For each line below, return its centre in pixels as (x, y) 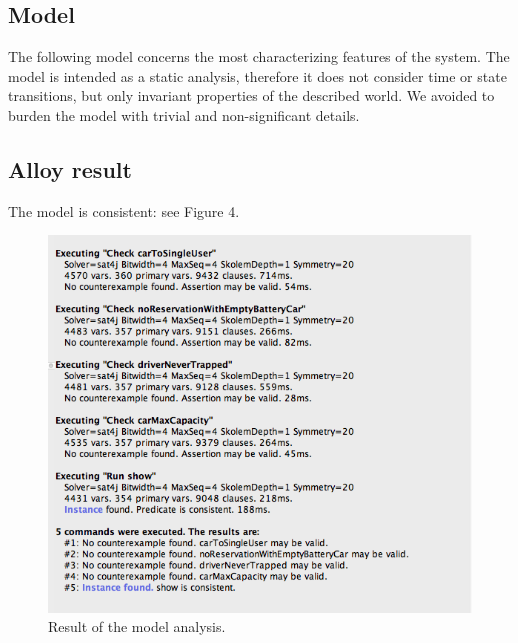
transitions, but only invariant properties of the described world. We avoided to (251, 95)
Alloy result (70, 168)
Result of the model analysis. (137, 626)
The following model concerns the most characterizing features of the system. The (259, 56)
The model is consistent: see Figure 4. (124, 210)
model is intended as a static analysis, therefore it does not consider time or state (257, 75)
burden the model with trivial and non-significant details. (184, 114)
